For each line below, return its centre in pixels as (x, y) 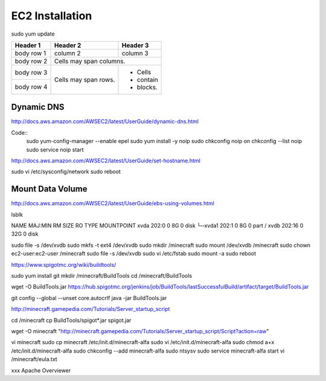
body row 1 (30, 53)
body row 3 (31, 72)
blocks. (147, 87)
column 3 (135, 53)
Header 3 (135, 45)
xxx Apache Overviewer (41, 370)
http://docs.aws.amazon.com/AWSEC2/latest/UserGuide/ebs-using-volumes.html (113, 203)
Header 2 (68, 45)
